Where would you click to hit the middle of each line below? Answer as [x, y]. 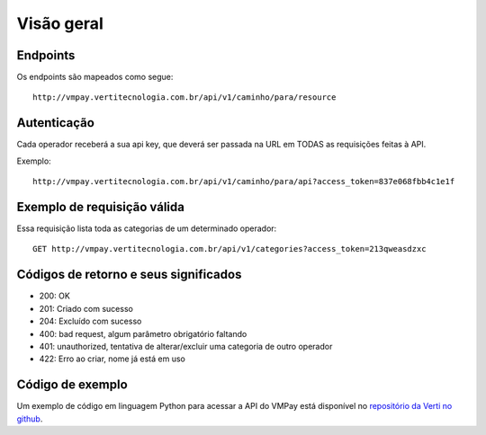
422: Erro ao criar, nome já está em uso [112, 359]
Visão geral [60, 23]
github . [30, 419]
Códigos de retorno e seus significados [129, 275]
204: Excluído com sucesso [90, 321]
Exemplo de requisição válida [100, 207]
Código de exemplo [72, 385]
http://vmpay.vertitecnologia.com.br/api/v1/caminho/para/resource [184, 98]
